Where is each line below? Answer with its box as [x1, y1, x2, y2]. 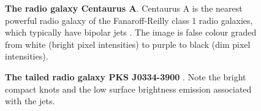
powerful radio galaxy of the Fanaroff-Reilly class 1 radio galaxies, [5, 13, 253, 26]
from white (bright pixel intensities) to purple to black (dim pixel [5, 37, 251, 50]
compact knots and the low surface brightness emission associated [5, 82, 252, 95]
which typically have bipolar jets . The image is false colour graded [5, 26, 257, 39]
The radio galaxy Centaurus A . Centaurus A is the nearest [5, 2, 243, 14]
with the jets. [5, 94, 55, 107]
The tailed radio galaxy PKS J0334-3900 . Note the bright [5, 70, 246, 83]
